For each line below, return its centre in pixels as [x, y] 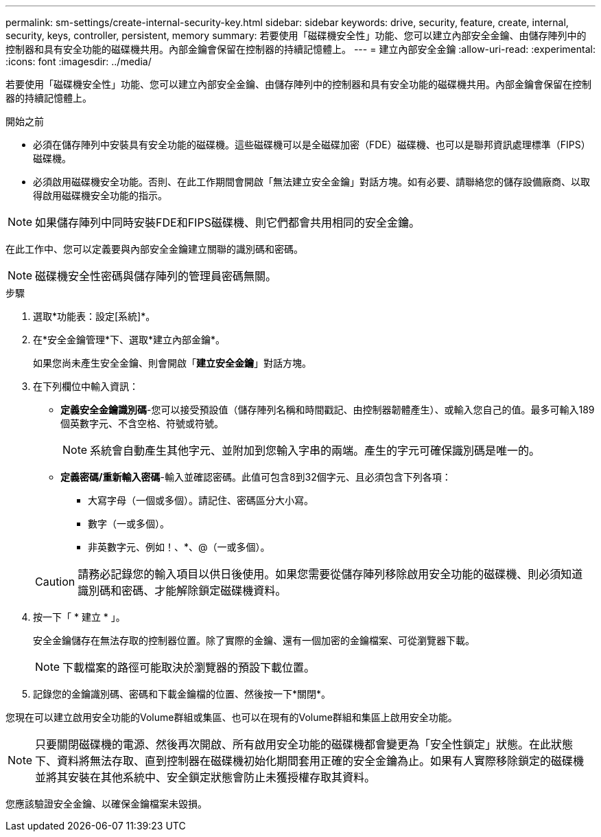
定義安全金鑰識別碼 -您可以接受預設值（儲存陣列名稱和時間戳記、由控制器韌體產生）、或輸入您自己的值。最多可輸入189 [328, 410]
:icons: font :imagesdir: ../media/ [79, 61]
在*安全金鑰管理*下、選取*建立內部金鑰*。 [129, 340]
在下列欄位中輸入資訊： [86, 386]
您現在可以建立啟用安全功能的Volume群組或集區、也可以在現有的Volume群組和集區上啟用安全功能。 [232, 717]
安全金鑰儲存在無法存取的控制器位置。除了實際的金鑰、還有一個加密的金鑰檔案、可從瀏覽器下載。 [254, 640]
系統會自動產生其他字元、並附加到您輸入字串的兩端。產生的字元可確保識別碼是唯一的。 [315, 450]
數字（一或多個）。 [129, 524]
